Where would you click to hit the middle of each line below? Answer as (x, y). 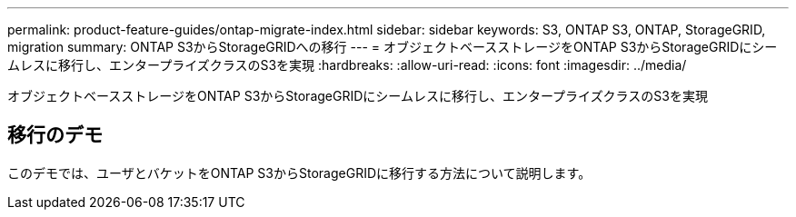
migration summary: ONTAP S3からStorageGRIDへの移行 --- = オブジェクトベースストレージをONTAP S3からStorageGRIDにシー (393, 47)
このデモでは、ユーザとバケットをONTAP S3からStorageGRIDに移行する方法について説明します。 (299, 173)
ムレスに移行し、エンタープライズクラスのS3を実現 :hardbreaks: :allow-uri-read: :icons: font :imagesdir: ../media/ (347, 65)
